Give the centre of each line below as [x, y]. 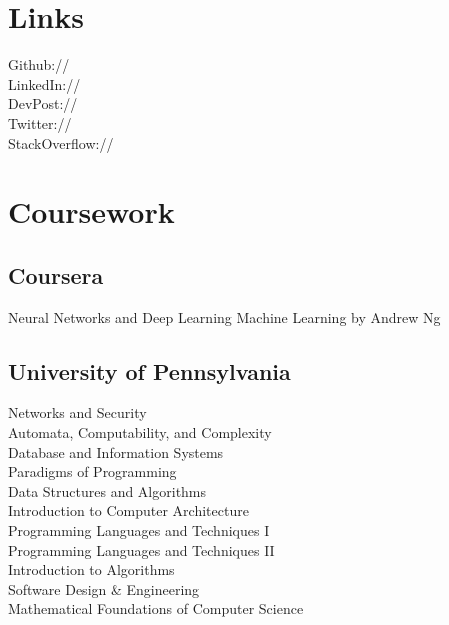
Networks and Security [77, 412]
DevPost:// [43, 103]
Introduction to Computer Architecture [128, 510]
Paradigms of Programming [92, 471]
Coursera [56, 274]
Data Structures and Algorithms [107, 490]
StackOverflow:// [61, 142]
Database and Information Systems [116, 451]
